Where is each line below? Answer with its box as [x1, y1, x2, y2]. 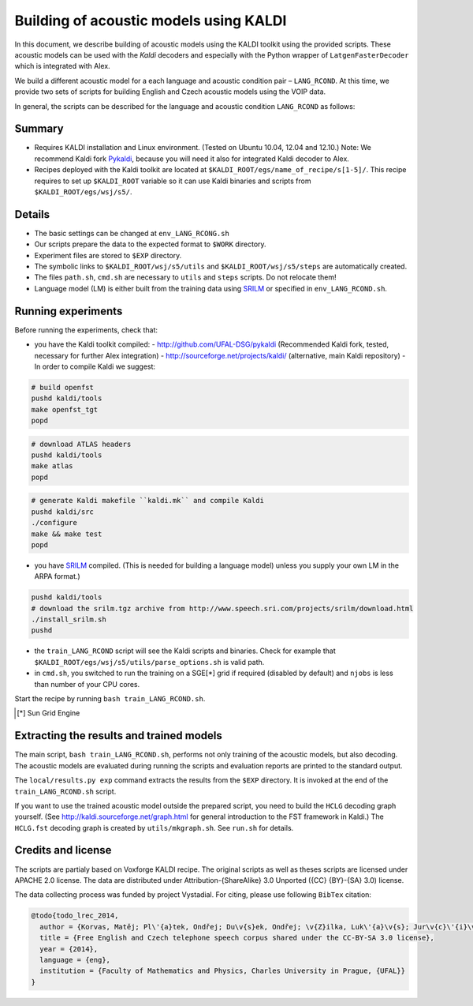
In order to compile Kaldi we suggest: [34, 362, 156, 371]
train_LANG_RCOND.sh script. [14, 786, 117, 796]
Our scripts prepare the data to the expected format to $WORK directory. [34, 239, 267, 249]
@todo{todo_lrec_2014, [31, 911, 119, 920]
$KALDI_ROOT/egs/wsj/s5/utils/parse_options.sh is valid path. [34, 657, 265, 666]
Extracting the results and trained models [14, 729, 222, 742]
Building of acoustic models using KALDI [14, 12, 287, 29]
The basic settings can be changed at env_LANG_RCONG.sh [34, 228, 230, 238]
